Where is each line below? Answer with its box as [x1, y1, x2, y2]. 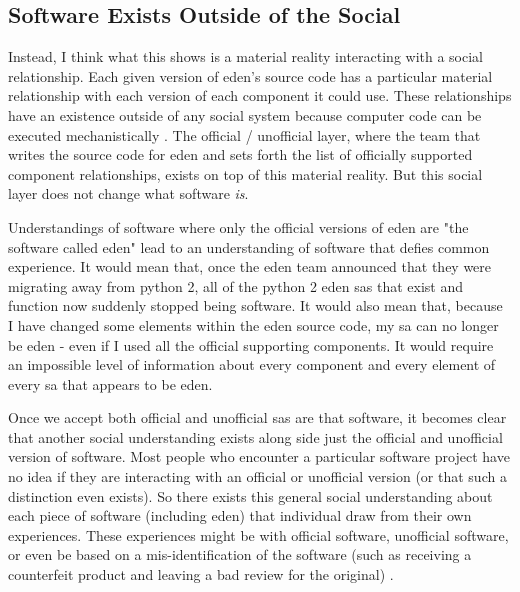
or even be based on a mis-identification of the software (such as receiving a [8, 544, 472, 565]
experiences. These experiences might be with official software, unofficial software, [8, 524, 509, 545]
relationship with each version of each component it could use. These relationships [8, 85, 512, 106]
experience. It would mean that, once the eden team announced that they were [8, 256, 492, 277]
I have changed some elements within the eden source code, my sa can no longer [8, 314, 499, 335]
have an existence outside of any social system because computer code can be [8, 104, 482, 125]
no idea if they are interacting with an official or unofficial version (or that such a [8, 466, 507, 487]
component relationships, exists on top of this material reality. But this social [8, 163, 483, 184]
